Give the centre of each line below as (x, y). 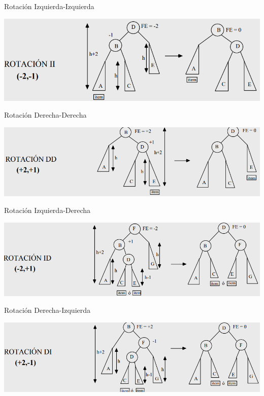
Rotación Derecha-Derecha (45, 115)
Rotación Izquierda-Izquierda (49, 6)
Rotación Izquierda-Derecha (47, 210)
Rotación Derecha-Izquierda (47, 310)
